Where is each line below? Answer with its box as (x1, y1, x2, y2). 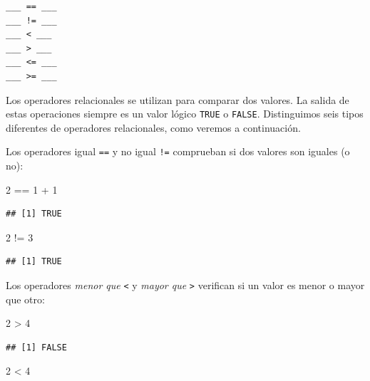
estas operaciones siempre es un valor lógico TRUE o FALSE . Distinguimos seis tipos (6, 106, 364, 121)
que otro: (6, 291, 45, 306)
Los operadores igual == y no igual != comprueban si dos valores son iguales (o (6, 144, 350, 159)
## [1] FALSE (6, 342, 67, 353)
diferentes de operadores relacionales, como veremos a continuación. (6, 120, 301, 135)
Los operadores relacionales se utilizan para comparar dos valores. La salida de (6, 92, 349, 107)
